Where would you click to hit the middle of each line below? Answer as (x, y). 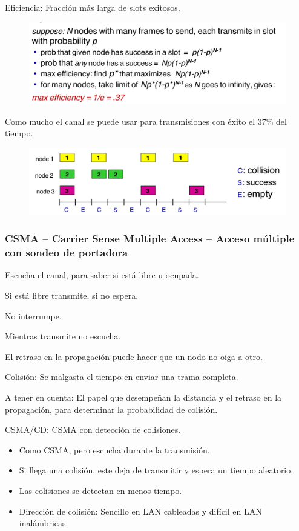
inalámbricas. (44, 523)
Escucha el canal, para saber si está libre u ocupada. (102, 275)
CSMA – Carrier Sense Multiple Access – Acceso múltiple (150, 239)
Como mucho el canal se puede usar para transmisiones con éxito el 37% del (146, 121)
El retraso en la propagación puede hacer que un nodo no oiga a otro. (134, 356)
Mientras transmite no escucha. (63, 336)
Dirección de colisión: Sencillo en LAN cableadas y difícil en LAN (140, 511)
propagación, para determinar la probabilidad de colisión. (111, 409)
